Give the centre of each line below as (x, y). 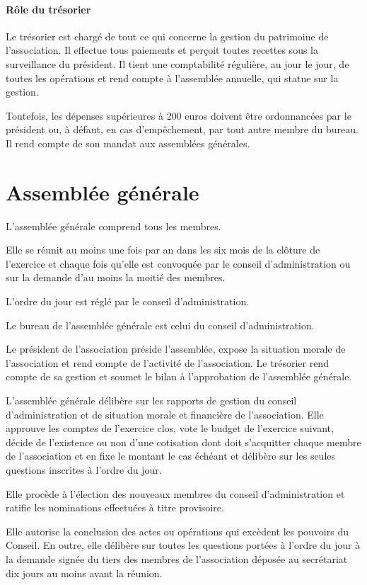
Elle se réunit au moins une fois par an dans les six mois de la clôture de (163, 250)
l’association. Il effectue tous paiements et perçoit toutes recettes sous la (162, 50)
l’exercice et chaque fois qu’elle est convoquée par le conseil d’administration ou (178, 263)
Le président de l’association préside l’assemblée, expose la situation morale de (176, 349)
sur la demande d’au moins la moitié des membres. (116, 277)
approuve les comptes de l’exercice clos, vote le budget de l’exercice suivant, (170, 428)
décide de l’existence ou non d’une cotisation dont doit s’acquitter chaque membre (183, 442)
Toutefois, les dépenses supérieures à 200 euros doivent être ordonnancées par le (179, 115)
